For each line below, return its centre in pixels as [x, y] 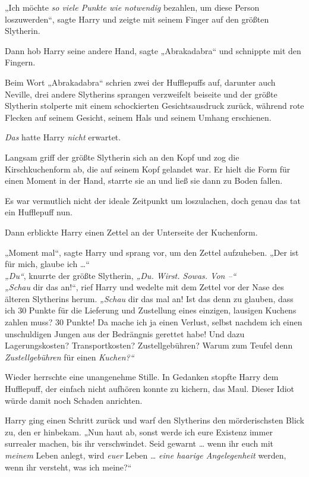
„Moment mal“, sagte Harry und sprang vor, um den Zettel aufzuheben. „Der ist [152, 252]
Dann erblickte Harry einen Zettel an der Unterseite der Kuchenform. [131, 232]
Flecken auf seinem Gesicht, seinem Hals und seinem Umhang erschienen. [138, 117]
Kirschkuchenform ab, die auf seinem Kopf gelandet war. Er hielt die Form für [148, 169]
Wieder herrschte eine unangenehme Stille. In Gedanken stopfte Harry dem [142, 377]
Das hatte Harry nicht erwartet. [63, 137]
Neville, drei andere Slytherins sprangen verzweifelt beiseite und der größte [141, 94]
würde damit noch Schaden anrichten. [74, 400]
